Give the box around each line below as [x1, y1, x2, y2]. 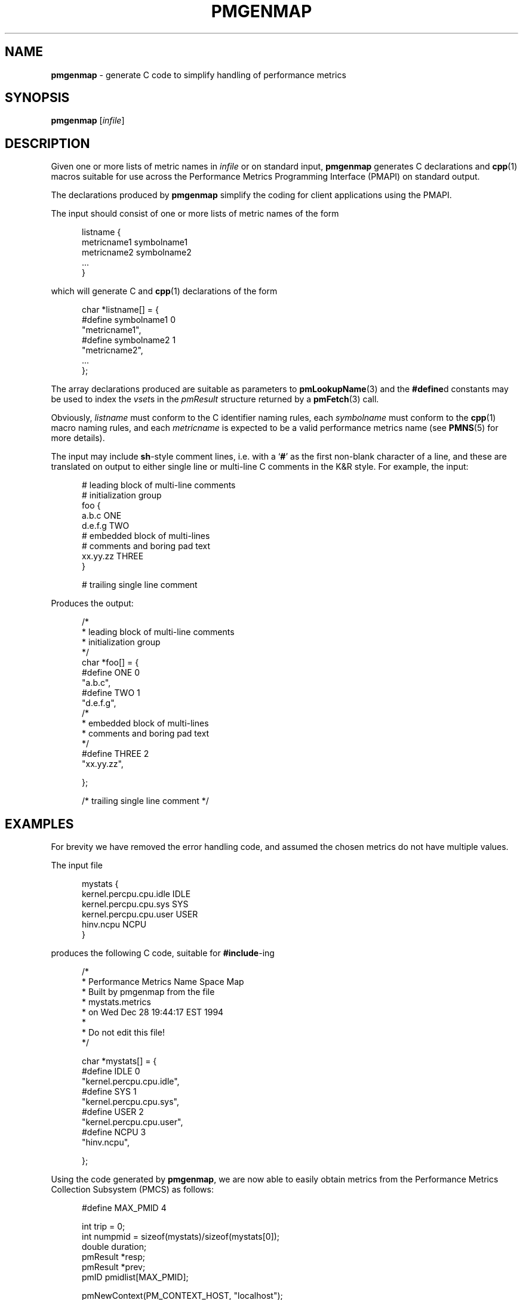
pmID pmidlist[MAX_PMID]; [82, 1272, 189, 1283]
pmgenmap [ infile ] [51, 115, 125, 126]
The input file [51, 860, 103, 871]
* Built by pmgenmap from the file [82, 987, 215, 997]
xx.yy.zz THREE [82, 551, 144, 562]
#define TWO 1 [82, 688, 140, 698]
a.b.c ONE [82, 510, 122, 521]
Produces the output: [51, 598, 134, 609]
